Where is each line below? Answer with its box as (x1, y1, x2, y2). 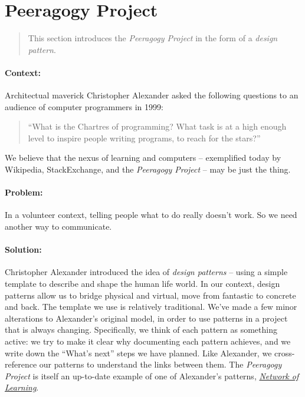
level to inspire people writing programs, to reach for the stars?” (28, 131, 261, 144)
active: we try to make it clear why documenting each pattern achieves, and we (5, 335, 291, 348)
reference (5, 358, 37, 370)
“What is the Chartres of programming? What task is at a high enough (28, 120, 287, 133)
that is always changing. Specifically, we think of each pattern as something (5, 323, 277, 336)
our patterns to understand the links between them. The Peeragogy (39, 358, 282, 370)
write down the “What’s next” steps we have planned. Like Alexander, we (5, 346, 272, 359)
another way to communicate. (5, 220, 112, 233)
